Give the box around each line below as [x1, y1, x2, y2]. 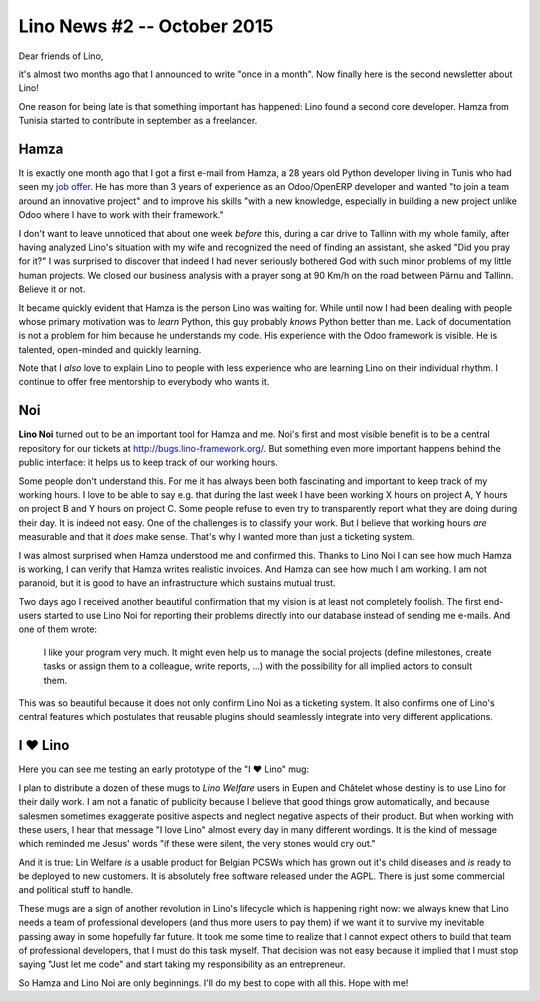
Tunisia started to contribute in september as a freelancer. [18, 115, 258, 127]
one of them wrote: [18, 623, 98, 635]
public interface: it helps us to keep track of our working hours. [18, 456, 279, 469]
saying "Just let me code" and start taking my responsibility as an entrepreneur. [18, 958, 346, 970]
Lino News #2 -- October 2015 [18, 15, 274, 37]
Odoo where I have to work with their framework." [18, 209, 224, 221]
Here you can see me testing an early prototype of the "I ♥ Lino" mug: [18, 763, 310, 775]
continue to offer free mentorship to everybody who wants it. [18, 376, 270, 388]
